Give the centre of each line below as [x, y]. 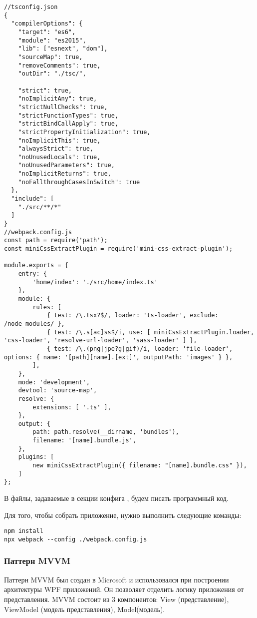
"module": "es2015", [52, 40]
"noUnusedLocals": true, [59, 157]
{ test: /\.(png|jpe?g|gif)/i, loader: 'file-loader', [140, 349]
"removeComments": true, [59, 65]
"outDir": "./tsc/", [52, 74]
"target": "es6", [47, 32]
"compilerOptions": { [47, 24]
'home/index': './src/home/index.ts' [95, 282]
